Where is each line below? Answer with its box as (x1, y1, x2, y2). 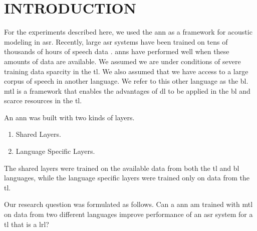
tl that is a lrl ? (4, 218, 49, 229)
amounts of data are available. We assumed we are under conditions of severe (4, 56, 241, 66)
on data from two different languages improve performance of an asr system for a (4, 209, 253, 219)
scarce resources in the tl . (4, 95, 82, 106)
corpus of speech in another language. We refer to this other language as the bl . (4, 76, 248, 86)
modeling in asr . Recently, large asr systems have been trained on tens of (4, 36, 228, 47)
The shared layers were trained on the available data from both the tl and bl (4, 162, 239, 173)
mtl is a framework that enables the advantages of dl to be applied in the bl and (4, 85, 250, 96)
